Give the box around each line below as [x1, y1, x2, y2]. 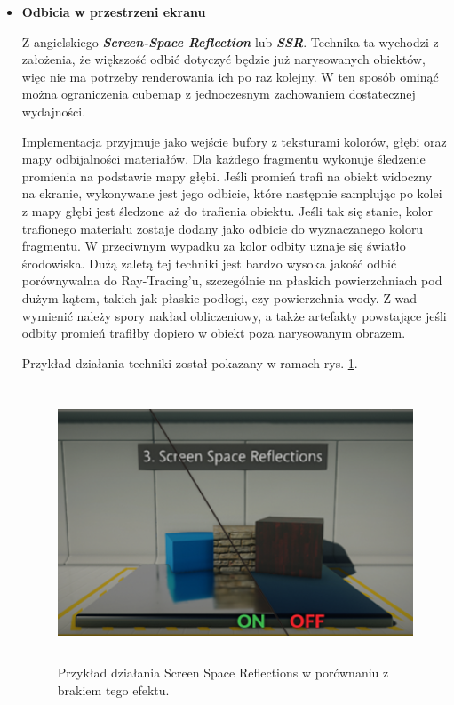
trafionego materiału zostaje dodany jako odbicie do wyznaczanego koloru [21, 219, 424, 237]
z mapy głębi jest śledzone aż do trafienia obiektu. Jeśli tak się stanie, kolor [21, 201, 434, 220]
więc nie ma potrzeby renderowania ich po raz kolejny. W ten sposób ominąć [21, 67, 439, 85]
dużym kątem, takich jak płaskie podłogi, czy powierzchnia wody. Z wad [21, 288, 418, 307]
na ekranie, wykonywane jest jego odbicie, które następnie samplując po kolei [21, 184, 442, 203]
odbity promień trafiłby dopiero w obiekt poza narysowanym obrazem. [21, 324, 406, 342]
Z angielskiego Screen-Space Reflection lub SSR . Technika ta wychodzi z [21, 32, 439, 51]
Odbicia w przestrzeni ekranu [21, 3, 206, 20]
